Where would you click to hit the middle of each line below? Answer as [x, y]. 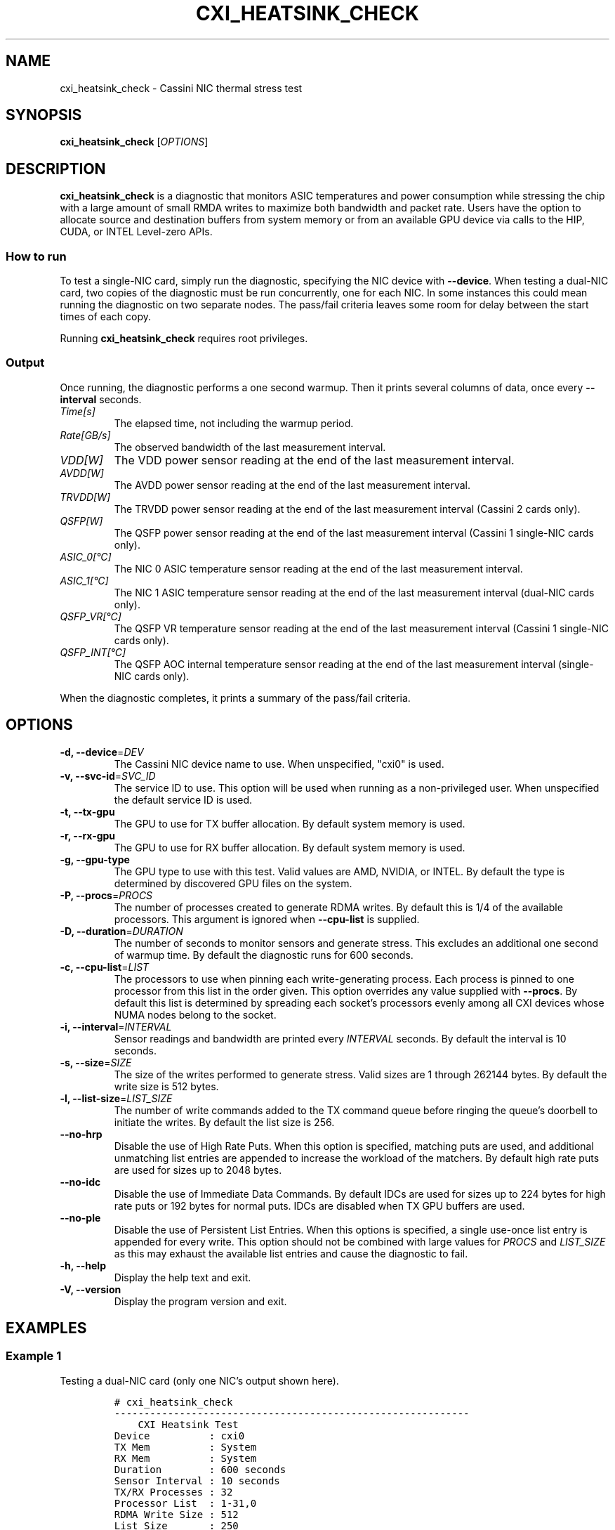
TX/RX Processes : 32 [173, 1492]
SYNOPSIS [44, 115]
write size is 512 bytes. [166, 1086]
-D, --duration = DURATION [121, 931]
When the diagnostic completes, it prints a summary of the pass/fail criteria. [235, 698]
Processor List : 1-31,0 [185, 1503]
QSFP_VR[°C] [91, 616]
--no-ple [80, 1217]
